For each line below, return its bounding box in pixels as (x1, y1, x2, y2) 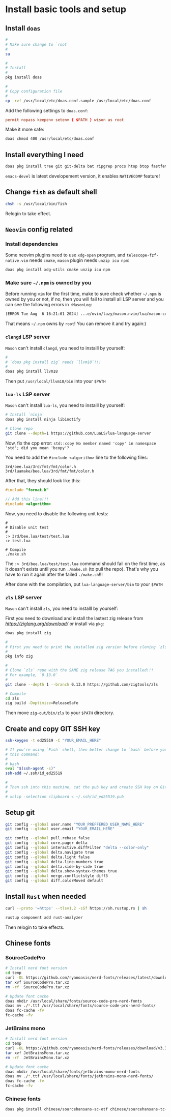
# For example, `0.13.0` (5, 672, 58, 678)
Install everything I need (5, 150, 84, 159)
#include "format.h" (5, 487, 49, 492)
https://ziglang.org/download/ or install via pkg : (5, 621, 104, 627)
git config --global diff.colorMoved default (5, 878, 103, 884)
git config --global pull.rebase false (5, 836, 90, 841)
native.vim (5, 258, 28, 263)
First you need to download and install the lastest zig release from (5, 615, 144, 621)
